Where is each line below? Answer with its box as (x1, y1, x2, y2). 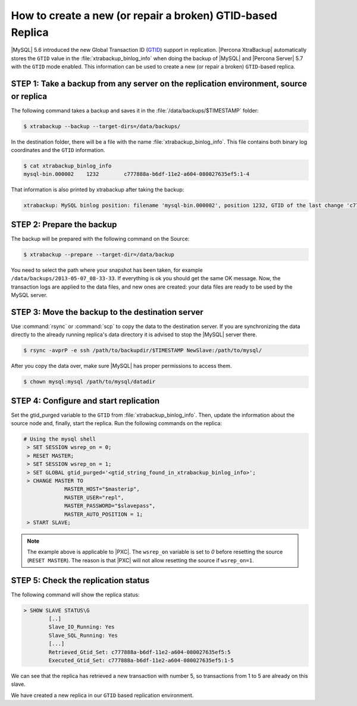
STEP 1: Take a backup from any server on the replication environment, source (11, 78, 308, 89)
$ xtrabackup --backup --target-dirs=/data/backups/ (23, 123, 181, 129)
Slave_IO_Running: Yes (48, 624, 115, 630)
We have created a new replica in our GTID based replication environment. (11, 692, 194, 699)
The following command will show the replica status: (11, 591, 140, 598)
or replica (11, 91, 48, 101)
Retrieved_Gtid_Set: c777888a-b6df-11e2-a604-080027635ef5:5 (48, 649, 231, 655)
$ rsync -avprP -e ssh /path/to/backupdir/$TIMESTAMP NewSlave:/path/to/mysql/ (23, 347, 262, 354)
